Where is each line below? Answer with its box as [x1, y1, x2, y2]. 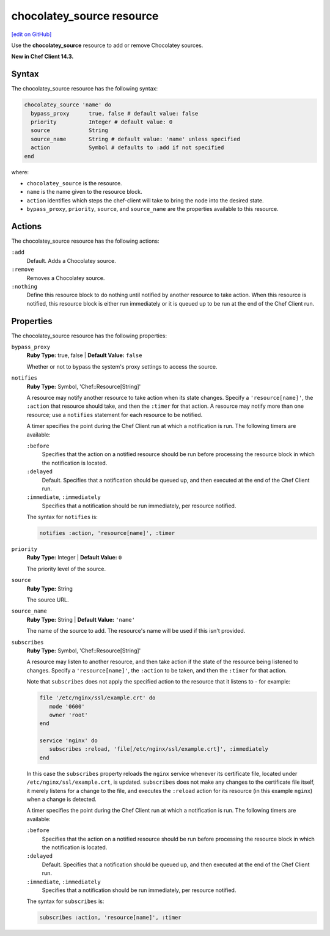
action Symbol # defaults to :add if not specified [31, 144, 224, 151]
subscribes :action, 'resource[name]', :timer [39, 914, 182, 921]
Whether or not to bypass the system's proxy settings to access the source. [26, 363, 218, 370]
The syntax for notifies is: [26, 514, 98, 521]
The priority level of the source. [26, 565, 106, 572]
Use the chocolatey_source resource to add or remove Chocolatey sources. [11, 42, 204, 49]
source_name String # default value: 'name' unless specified [31, 135, 241, 142]
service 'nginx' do [39, 737, 98, 744]
